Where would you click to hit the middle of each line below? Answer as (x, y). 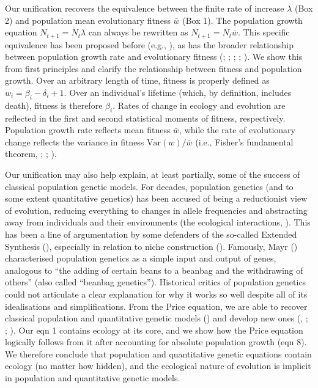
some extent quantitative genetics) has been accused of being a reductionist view (156, 198)
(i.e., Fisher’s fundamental (244, 141)
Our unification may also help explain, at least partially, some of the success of (153, 174)
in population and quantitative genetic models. (93, 378)
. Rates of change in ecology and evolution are (199, 105)
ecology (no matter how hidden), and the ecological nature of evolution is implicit (158, 366)
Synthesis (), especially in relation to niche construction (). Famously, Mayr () (151, 246)
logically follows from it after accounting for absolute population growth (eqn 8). (156, 342)
